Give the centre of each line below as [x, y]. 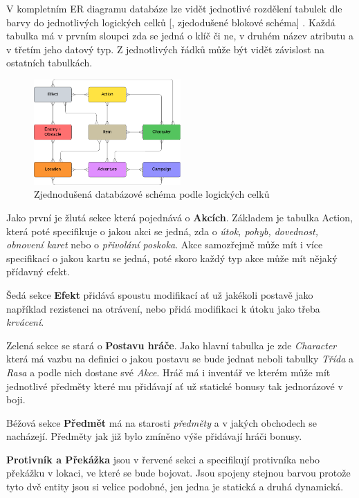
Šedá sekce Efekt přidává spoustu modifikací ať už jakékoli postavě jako [160, 294]
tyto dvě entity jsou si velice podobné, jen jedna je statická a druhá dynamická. [175, 487]
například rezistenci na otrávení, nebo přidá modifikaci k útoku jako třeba [163, 308]
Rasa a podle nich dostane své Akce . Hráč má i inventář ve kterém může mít [168, 372]
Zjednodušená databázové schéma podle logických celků [152, 194]
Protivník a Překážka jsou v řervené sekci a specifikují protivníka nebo [163, 459]
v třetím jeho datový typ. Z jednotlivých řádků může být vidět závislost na [165, 49]
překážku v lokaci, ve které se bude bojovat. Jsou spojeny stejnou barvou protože [178, 473]
